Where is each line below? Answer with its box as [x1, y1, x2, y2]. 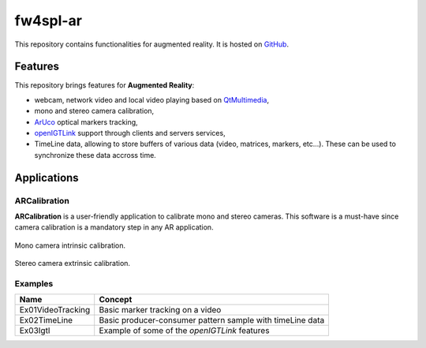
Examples [14, 278, 54, 289]
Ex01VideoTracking [19, 305, 91, 316]
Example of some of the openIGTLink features [99, 325, 270, 336]
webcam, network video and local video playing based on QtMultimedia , [34, 95, 270, 104]
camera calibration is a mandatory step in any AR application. [14, 223, 214, 232]
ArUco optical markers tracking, [34, 117, 138, 126]
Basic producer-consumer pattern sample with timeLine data [99, 315, 325, 326]
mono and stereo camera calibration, [34, 107, 155, 116]
